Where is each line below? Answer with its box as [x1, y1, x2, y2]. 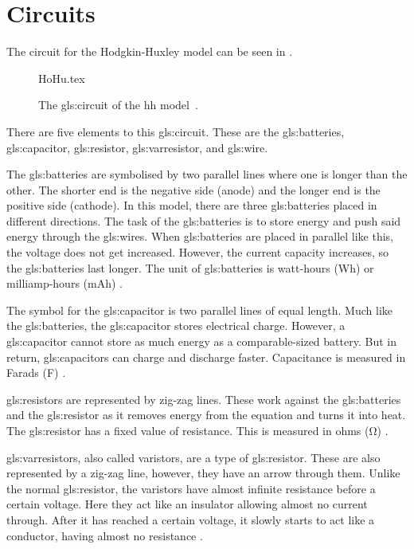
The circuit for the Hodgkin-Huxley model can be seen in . [6, 43, 293, 60]
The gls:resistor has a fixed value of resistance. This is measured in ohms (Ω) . [6, 422, 389, 438]
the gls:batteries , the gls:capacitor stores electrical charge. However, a [6, 317, 346, 334]
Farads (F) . [6, 364, 66, 381]
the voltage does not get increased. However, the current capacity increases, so [6, 244, 389, 261]
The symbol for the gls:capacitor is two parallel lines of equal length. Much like [6, 301, 393, 318]
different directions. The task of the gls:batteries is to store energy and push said [6, 212, 401, 229]
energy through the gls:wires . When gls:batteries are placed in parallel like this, [6, 228, 394, 245]
